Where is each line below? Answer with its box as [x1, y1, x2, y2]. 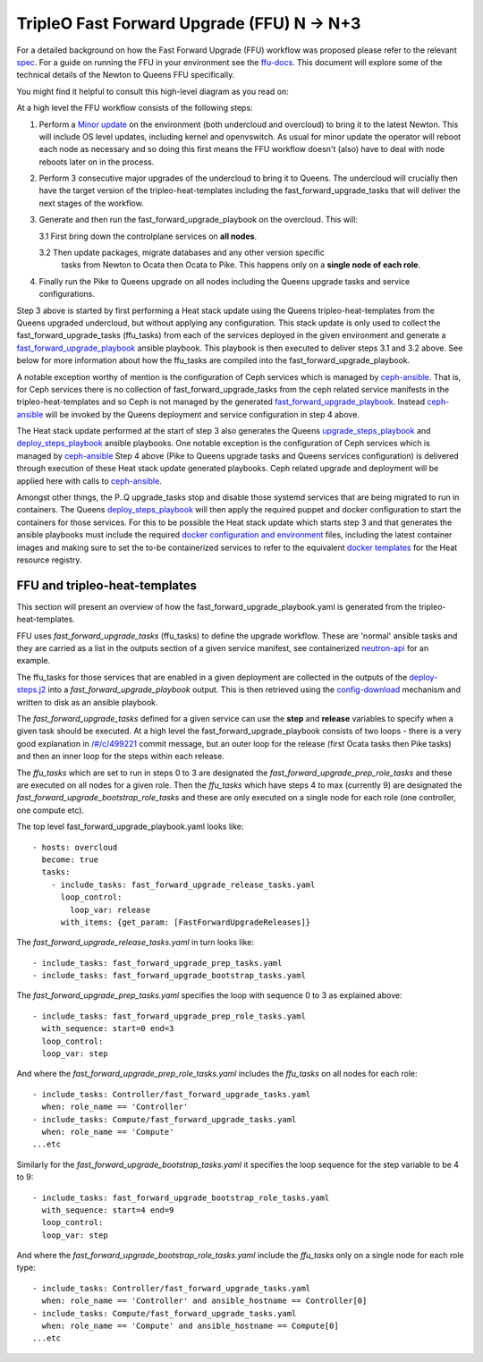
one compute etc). [16, 805, 85, 816]
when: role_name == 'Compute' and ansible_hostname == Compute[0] [41, 1321, 339, 1332]
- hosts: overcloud [32, 842, 118, 852]
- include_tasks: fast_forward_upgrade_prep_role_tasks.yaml [32, 1011, 306, 1021]
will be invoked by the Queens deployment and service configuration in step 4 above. [45, 409, 360, 419]
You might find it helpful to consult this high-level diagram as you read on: [16, 86, 290, 97]
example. [16, 656, 51, 666]
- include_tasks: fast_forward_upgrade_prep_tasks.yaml [32, 958, 283, 968]
